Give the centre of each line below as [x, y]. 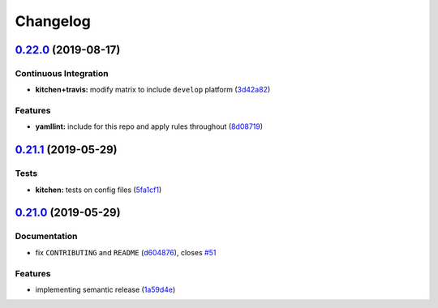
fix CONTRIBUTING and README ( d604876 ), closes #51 [126, 252]
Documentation [46, 237]
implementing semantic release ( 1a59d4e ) [105, 289]
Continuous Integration [62, 73]
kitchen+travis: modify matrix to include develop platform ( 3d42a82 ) [153, 90]
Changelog [53, 21]
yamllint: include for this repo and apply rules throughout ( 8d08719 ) [149, 126]
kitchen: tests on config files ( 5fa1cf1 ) [99, 190]
